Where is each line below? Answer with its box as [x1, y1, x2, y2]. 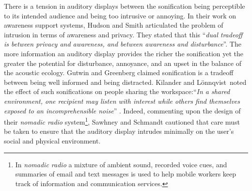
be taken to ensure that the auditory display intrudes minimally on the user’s [4, 126, 234, 136]
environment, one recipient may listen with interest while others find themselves [4, 95, 240, 106]
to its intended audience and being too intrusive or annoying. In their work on [4, 10, 236, 20]
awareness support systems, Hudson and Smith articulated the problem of [4, 20, 223, 30]
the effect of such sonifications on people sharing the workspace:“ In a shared [4, 86, 230, 96]
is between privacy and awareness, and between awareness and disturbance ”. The [4, 39, 241, 49]
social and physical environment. [4, 135, 101, 145]
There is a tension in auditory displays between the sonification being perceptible [4, 1, 245, 11]
